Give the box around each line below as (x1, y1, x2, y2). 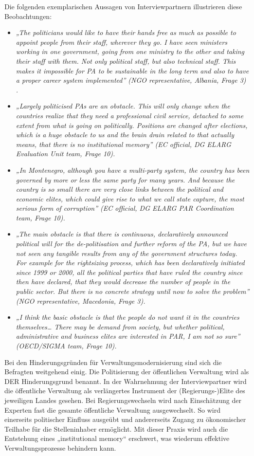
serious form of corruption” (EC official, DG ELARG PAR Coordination (16, 203, 234, 213)
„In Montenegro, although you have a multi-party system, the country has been (16, 164, 250, 175)
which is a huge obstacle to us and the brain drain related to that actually (16, 129, 234, 140)
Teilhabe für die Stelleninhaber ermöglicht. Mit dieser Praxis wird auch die (4, 423, 228, 434)
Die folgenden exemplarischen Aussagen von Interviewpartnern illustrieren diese (4, 1, 242, 11)
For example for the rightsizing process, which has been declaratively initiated (16, 257, 245, 268)
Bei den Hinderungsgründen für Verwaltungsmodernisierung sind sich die (4, 357, 222, 367)
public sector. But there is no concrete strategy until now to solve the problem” (16, 286, 250, 296)
